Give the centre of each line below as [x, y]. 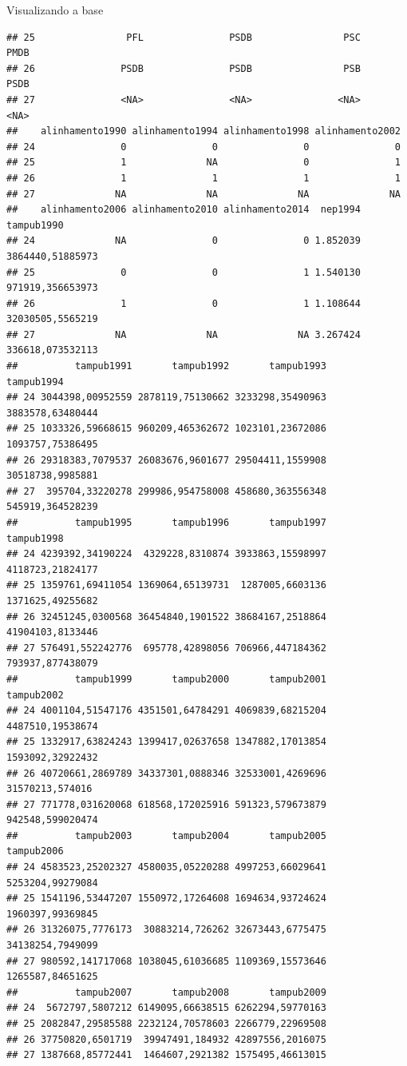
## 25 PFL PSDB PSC [184, 37]
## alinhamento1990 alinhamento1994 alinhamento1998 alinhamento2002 [203, 131]
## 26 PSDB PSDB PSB [184, 68]
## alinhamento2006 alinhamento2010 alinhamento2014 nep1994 [184, 210]
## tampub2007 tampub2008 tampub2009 [166, 992]
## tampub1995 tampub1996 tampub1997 [166, 523]
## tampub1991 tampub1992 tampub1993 [166, 366]
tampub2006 [35, 851]
